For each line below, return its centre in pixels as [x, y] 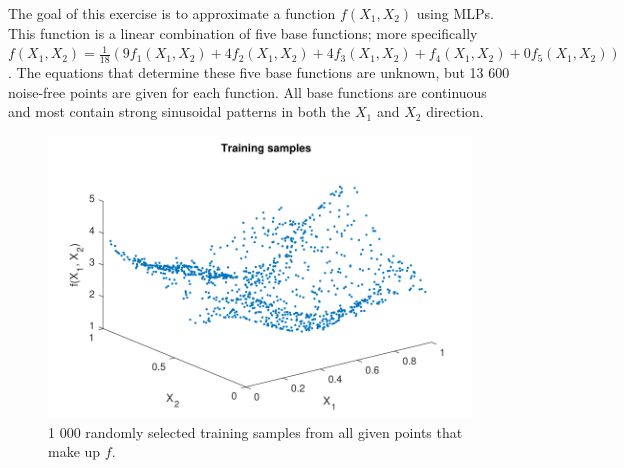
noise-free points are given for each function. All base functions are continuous [247, 91]
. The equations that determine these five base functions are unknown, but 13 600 [259, 72]
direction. [455, 111]
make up [74, 451]
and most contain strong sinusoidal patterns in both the [179, 111]
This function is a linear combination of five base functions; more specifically [243, 32]
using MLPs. [455, 13]
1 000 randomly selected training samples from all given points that [255, 431]
